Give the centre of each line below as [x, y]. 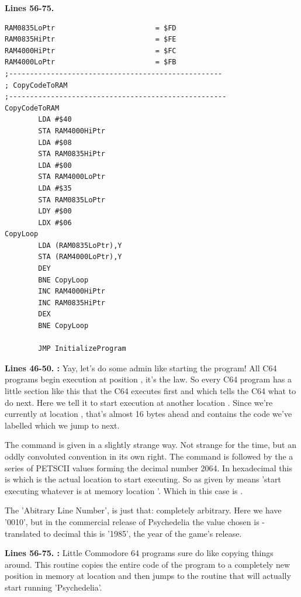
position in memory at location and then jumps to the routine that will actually [148, 576]
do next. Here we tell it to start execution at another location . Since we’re [139, 402]
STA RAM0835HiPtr [72, 154]
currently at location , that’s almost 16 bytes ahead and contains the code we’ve [148, 414]
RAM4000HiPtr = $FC [91, 51]
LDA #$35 [55, 188]
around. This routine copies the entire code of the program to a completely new [147, 564]
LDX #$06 [55, 222]
